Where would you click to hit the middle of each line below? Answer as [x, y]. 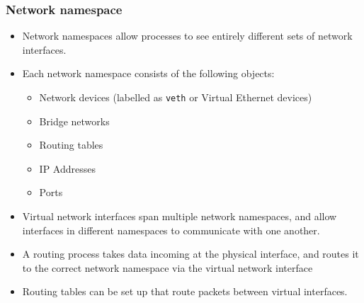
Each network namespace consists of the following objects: [148, 73]
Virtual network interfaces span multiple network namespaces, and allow [180, 216]
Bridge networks [74, 121]
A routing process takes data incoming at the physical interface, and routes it [190, 254]
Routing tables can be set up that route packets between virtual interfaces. [185, 291]
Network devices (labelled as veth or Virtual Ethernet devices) [176, 97]
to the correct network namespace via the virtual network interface [167, 267]
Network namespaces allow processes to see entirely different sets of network [187, 36]
